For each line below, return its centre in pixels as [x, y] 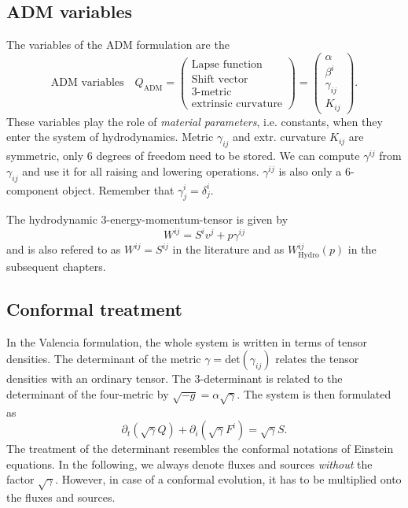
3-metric [211, 92]
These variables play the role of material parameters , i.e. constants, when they [195, 121]
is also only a [310, 171]
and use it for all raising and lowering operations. [141, 171]
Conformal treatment [94, 308]
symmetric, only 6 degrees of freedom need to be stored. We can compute [183, 156]
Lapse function [227, 64]
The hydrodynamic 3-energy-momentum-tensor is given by [147, 219]
